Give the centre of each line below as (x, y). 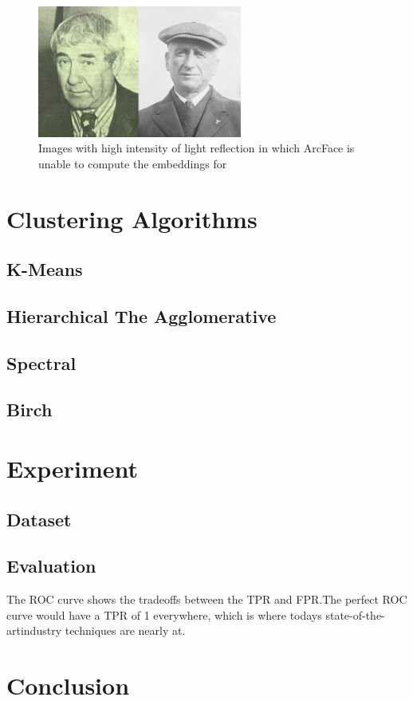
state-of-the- (355, 614)
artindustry (34, 630)
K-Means (45, 269)
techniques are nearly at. (125, 630)
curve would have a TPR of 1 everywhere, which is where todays (164, 614)
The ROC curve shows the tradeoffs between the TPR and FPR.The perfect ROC (207, 599)
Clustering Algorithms (132, 218)
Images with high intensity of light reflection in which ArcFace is (197, 148)
